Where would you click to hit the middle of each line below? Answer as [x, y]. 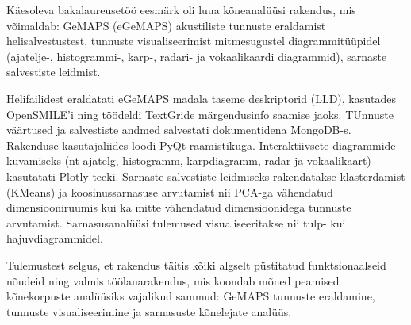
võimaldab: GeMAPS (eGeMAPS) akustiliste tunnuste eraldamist [166, 25]
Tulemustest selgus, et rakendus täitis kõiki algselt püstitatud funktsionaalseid [196, 264]
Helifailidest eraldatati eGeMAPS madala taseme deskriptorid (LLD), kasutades [202, 98]
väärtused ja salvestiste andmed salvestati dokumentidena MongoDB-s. [179, 130]
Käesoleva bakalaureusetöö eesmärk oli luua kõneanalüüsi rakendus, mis [181, 10]
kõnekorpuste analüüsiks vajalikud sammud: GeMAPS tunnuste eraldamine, [191, 296]
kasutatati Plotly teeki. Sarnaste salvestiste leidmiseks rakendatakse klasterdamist [206, 176]
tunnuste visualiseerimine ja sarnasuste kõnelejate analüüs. [149, 311]
